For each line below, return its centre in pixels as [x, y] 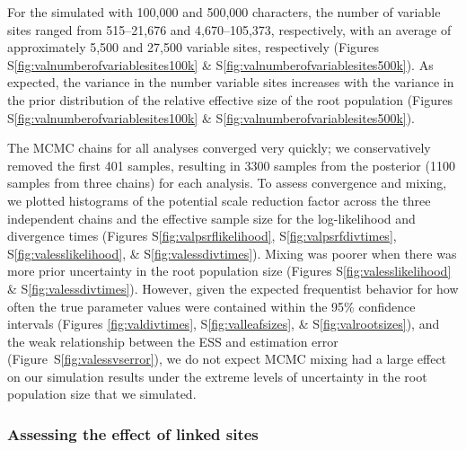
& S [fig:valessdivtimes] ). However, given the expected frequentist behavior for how [233, 288]
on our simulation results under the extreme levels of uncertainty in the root [217, 376]
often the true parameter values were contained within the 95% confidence [211, 306]
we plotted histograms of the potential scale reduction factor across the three [219, 200]
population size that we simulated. [102, 394]
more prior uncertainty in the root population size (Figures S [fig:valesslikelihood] [229, 271]
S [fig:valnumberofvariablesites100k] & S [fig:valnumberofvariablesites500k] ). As [220, 64]
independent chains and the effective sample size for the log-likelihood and [211, 218]
